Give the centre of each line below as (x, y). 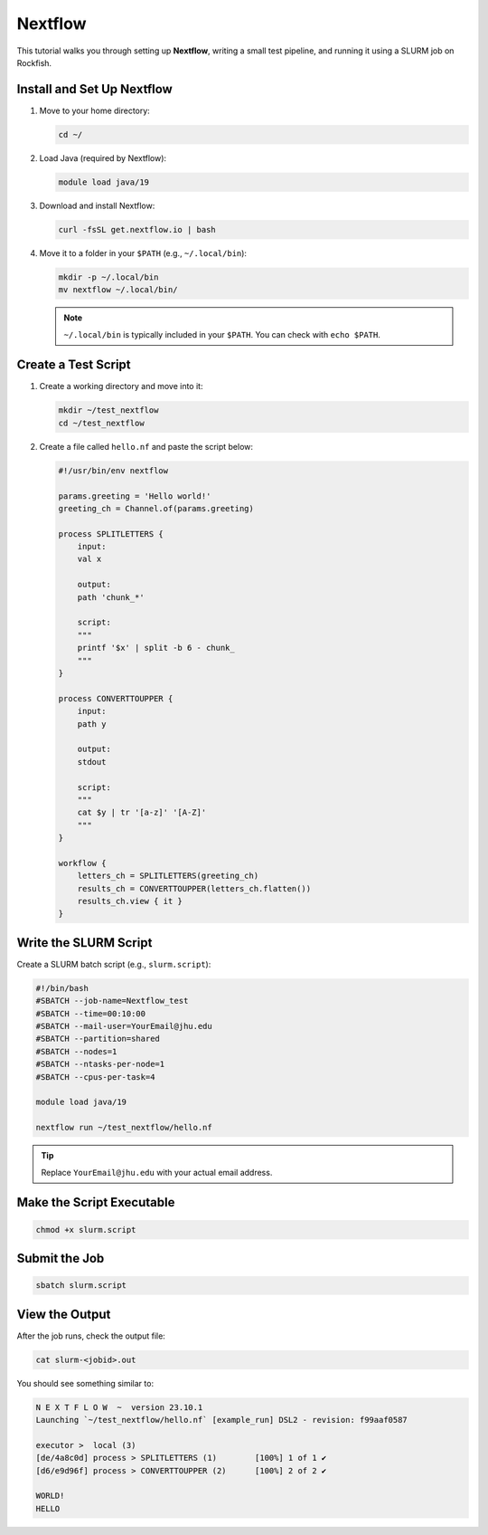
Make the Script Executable (96, 1202)
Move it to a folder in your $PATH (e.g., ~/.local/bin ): (143, 253)
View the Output (64, 1314)
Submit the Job (61, 1258)
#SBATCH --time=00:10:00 (91, 1013)
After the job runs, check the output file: (91, 1336)
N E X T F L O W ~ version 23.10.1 (119, 1407)
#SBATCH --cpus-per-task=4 (95, 1077)
